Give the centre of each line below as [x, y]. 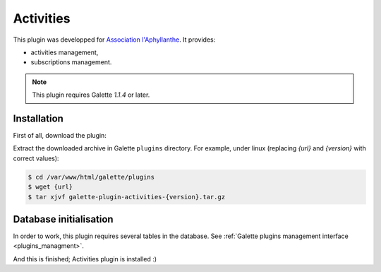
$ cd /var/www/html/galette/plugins [91, 177]
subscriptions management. [71, 62]
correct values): [36, 158]
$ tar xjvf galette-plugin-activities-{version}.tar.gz [127, 197]
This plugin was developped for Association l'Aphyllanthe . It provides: [114, 40]
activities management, [65, 52]
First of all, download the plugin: [60, 136]
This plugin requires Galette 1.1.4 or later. [91, 95]
